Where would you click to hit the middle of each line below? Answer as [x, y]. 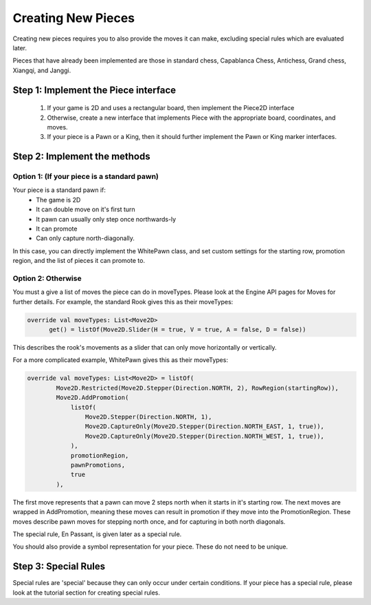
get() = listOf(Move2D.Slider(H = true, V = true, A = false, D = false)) [178, 330]
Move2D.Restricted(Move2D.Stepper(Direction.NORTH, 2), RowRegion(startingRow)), [198, 388]
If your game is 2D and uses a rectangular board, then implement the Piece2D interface [171, 108]
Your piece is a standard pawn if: [59, 190]
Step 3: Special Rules [59, 567]
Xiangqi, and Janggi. [42, 70]
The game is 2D [58, 200]
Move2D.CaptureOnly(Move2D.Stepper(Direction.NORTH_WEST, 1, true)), [204, 436]
